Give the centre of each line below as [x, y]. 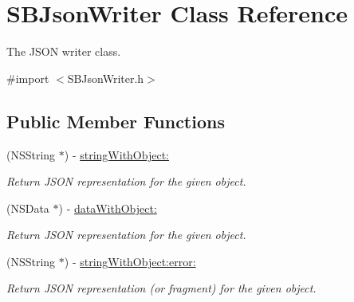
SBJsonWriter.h [106, 78]
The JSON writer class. [64, 51]
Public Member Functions [116, 121]
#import [28, 78]
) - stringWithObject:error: [130, 261]
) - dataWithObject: [108, 208]
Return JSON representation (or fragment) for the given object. [161, 288]
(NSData [28, 208]
